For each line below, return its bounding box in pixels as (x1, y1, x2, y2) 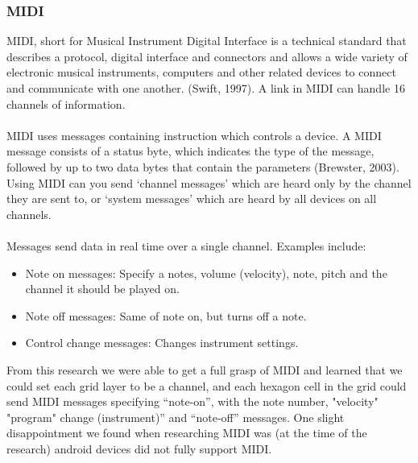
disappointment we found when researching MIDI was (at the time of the (6, 424, 367, 441)
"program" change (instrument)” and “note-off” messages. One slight (6, 408, 345, 425)
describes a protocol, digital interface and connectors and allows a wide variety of (6, 48, 408, 64)
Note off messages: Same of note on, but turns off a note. (25, 307, 307, 324)
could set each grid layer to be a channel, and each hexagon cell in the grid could (6, 377, 407, 394)
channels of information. (6, 95, 126, 112)
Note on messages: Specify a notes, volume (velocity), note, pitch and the (25, 264, 387, 281)
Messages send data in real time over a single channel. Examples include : (6, 237, 366, 254)
